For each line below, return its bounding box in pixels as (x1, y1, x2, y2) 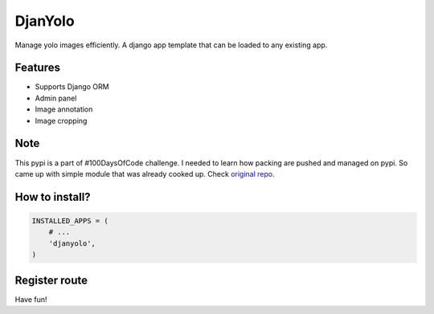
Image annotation (35, 104, 93, 114)
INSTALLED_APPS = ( (31, 216, 108, 225)
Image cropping (35, 116, 88, 125)
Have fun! (14, 294, 47, 304)
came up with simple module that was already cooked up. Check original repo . (14, 169, 275, 178)
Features (14, 61, 60, 75)
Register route (14, 273, 88, 287)
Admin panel (35, 93, 77, 103)
